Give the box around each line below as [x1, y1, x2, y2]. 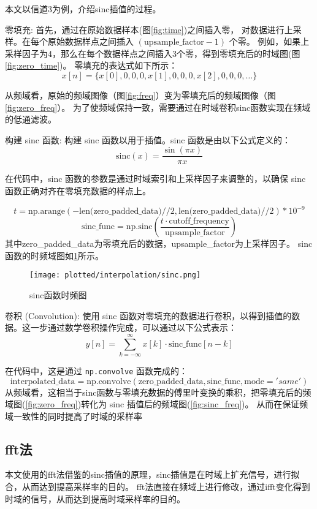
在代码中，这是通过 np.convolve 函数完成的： [5, 364, 188, 377]
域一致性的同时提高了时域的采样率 [5, 409, 142, 422]
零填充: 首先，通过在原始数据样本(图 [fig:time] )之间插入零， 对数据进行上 [5, 23, 293, 36]
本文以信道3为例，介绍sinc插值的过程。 [5, 2, 161, 15]
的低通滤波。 [5, 113, 56, 126]
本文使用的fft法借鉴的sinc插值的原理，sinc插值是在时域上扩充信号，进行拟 [5, 468, 300, 481]
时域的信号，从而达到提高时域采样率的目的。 [5, 492, 185, 505]
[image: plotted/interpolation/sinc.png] [29, 271, 201, 280]
